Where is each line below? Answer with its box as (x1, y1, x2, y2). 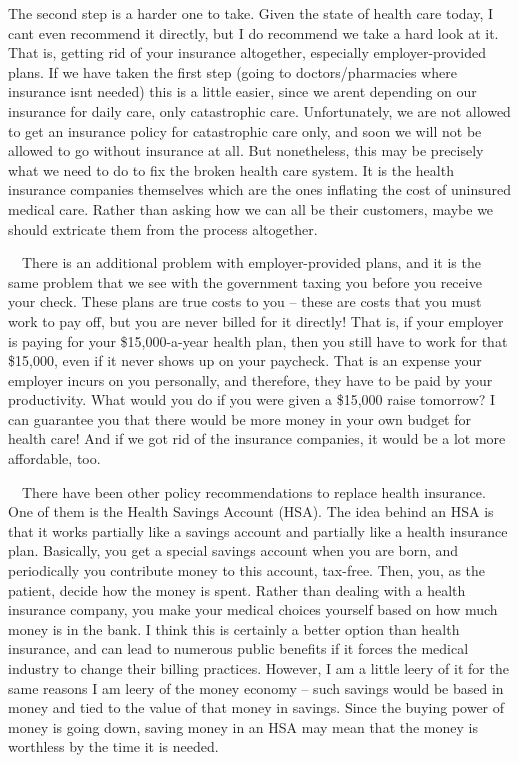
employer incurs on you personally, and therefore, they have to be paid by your (8, 369, 493, 390)
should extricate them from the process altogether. (8, 218, 318, 239)
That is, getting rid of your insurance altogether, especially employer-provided (8, 42, 487, 63)
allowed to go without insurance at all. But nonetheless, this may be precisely (8, 140, 484, 161)
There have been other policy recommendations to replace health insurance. (21, 481, 486, 502)
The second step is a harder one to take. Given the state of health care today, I (8, 3, 494, 23)
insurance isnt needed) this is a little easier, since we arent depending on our (8, 81, 477, 102)
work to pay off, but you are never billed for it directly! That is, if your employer (8, 310, 504, 331)
